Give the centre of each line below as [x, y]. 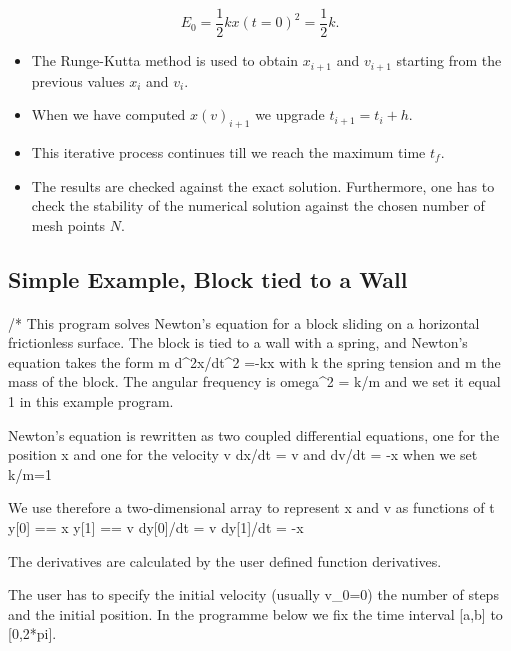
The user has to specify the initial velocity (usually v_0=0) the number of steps [253, 594]
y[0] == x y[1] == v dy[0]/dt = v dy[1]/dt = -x [156, 527]
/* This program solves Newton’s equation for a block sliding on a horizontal [244, 322]
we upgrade [290, 114]
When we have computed [108, 114]
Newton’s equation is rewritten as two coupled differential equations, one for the [254, 434]
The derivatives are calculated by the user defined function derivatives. [225, 560]
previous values [78, 80]
